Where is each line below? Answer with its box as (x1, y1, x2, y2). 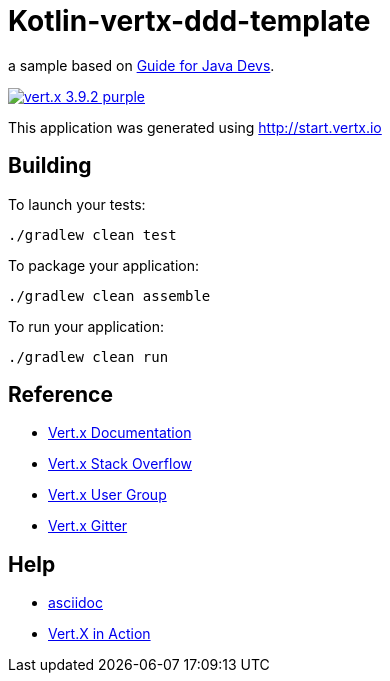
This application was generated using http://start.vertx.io (8, 118, 382, 136)
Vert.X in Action (48, 625, 151, 643)
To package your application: (8, 256, 200, 274)
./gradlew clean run (8, 348, 169, 365)
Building (8, 153, 92, 179)
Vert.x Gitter (48, 517, 128, 535)
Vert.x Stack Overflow (48, 455, 193, 473)
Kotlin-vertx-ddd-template (8, 4, 371, 38)
